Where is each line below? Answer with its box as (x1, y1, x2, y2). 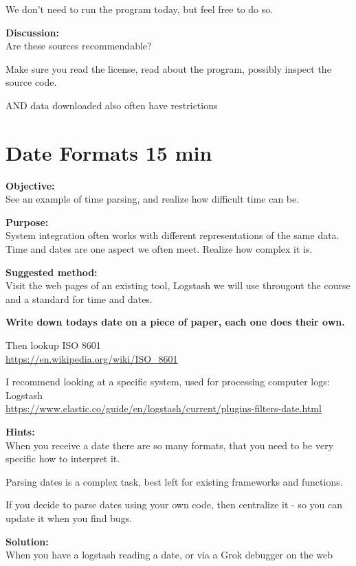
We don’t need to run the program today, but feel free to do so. (5, 2, 274, 16)
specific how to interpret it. (5, 451, 120, 466)
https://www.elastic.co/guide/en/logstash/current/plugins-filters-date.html (5, 401, 322, 416)
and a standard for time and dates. (5, 291, 153, 306)
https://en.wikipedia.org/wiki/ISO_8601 (5, 351, 178, 365)
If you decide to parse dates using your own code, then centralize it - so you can (5, 497, 342, 512)
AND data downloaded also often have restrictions (5, 98, 218, 112)
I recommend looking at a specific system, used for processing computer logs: (5, 374, 330, 389)
